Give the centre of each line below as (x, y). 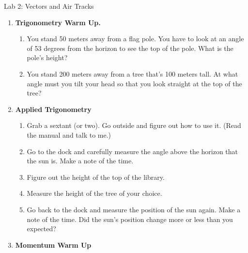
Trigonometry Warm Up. (58, 22)
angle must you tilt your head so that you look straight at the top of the (134, 83)
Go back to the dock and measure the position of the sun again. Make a (134, 209)
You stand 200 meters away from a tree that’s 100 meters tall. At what (132, 73)
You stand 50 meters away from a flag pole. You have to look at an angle (135, 39)
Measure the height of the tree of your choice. (94, 193)
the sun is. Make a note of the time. (80, 161)
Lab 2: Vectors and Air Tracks (49, 6)
